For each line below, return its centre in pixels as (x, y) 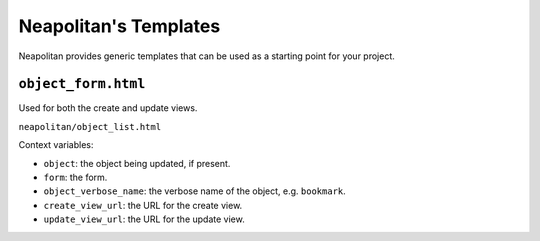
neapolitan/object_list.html (90, 126)
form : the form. (75, 177)
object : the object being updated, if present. (137, 163)
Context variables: (56, 145)
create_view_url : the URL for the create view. (143, 205)
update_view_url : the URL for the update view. (144, 219)
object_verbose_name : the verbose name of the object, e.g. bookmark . (195, 191)
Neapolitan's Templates (119, 26)
